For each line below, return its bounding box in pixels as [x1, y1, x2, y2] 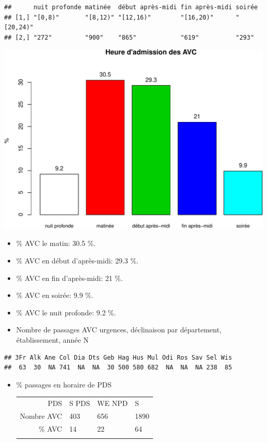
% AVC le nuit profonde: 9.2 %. [16, 307, 116, 317]
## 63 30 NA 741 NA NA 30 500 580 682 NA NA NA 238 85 [4, 364, 232, 371]
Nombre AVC [20, 410, 62, 421]
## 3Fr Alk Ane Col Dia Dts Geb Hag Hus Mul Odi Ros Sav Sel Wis [4, 353, 232, 361]
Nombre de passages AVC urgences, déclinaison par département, [16, 324, 222, 335]
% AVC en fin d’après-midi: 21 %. [16, 272, 123, 283]
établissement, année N [16, 334, 89, 345]
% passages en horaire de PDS [16, 379, 112, 389]
